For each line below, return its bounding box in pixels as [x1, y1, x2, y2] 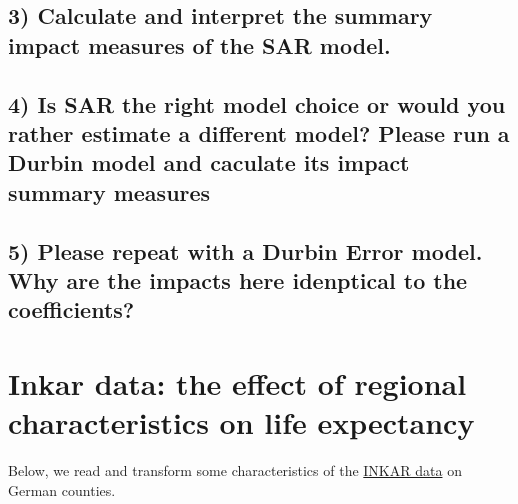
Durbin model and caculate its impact [8, 147, 410, 178]
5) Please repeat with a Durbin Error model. [8, 235, 483, 266]
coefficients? [8, 294, 135, 325]
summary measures [8, 176, 211, 207]
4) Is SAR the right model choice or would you [8, 88, 506, 119]
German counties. [8, 479, 116, 500]
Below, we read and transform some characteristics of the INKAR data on [8, 460, 462, 480]
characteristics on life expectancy [8, 402, 475, 443]
